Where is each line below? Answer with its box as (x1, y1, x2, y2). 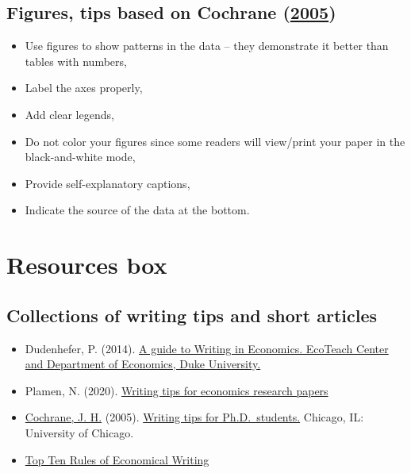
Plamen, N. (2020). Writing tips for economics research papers (25, 382, 328, 398)
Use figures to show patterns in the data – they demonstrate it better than (25, 37, 389, 54)
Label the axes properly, (25, 79, 143, 96)
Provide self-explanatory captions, (25, 175, 190, 191)
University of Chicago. (25, 424, 134, 440)
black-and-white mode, (25, 148, 136, 165)
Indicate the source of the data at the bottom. (25, 202, 250, 218)
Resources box (6, 248, 167, 281)
